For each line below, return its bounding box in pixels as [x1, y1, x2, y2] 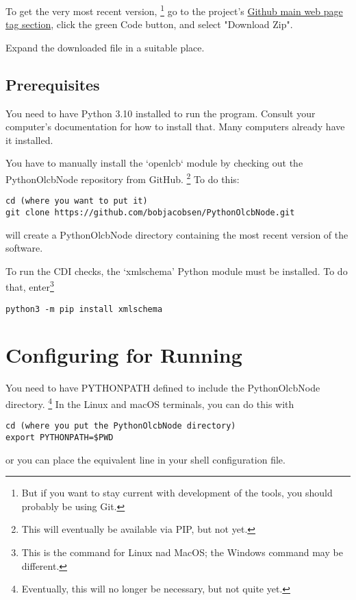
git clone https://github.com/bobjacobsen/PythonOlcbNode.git [5, 207, 295, 217]
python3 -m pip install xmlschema [5, 304, 163, 314]
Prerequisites [5, 73, 100, 95]
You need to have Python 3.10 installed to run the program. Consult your [5, 106, 316, 120]
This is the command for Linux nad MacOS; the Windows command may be [21, 544, 343, 559]
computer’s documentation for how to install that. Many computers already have [5, 119, 345, 134]
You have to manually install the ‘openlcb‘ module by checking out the [5, 156, 303, 170]
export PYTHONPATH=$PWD [5, 432, 114, 442]
